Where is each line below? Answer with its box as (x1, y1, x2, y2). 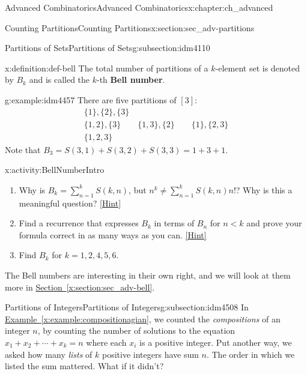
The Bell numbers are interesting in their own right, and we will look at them (5, 269, 291, 282)
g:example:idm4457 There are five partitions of (5, 93, 177, 106)
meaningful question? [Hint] (19, 196, 121, 209)
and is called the (29, 73, 90, 86)
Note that (5, 143, 41, 155)
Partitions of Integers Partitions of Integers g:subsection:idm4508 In (5, 301, 249, 313)
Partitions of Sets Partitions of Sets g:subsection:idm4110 (5, 41, 210, 54)
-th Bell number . (97, 73, 165, 86)
